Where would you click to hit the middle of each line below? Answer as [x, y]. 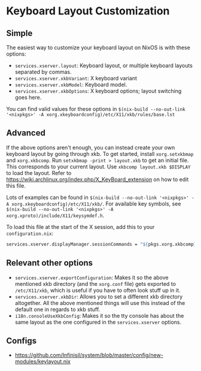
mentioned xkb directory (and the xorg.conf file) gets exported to [95, 283]
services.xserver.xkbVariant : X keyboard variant [76, 78]
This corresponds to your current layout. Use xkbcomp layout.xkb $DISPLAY [98, 167]
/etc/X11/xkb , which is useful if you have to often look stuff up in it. [98, 290]
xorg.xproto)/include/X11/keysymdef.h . [55, 215]
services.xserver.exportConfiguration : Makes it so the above [92, 278]
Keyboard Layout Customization [88, 11]
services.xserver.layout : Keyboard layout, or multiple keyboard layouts [104, 65]
